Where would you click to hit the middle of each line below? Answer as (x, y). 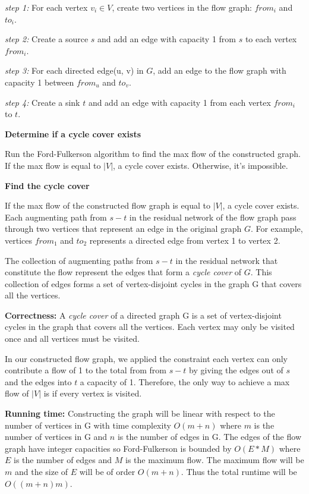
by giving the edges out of (236, 370)
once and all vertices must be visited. (72, 339)
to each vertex (271, 39)
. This (261, 272)
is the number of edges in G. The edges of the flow (209, 437)
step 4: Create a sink (42, 102)
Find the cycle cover (47, 185)
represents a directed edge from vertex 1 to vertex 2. (185, 240)
